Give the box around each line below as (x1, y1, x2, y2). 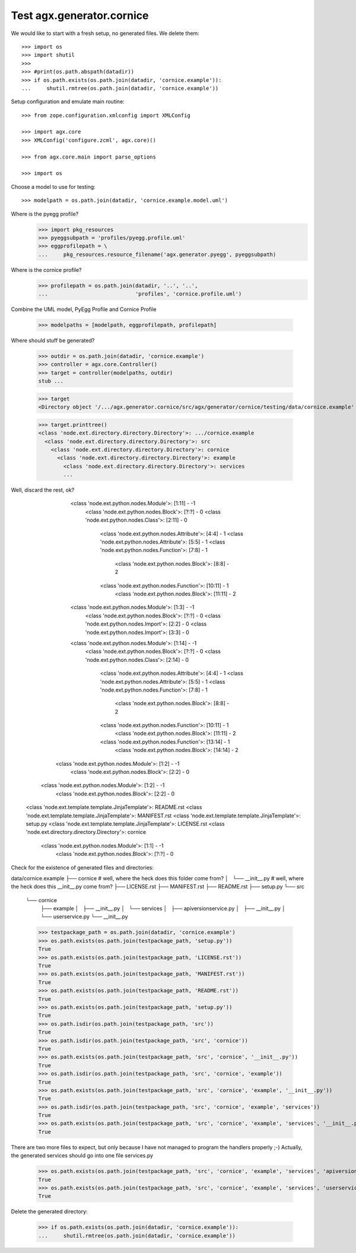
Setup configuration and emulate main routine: (11, 98, 125, 105)
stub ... (38, 378, 64, 385)
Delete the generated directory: (11, 1208, 88, 1215)
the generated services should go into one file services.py (11, 1152, 154, 1159)
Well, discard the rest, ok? (11, 487, 75, 494)
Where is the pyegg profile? (11, 210, 79, 217)
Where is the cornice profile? (11, 266, 82, 273)
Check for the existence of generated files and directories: (11, 864, 154, 871)
